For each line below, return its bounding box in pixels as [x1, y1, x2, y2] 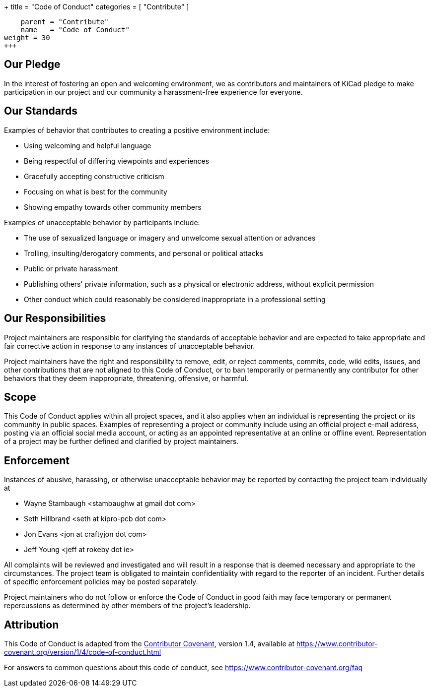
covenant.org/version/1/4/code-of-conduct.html [4, 648, 161, 657]
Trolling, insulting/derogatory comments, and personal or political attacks [24, 249, 263, 257]
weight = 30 [4, 34, 50, 42]
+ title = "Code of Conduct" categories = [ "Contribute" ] [4, 2, 189, 11]
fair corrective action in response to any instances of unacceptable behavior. [4, 341, 255, 350]
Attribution [4, 618, 59, 631]
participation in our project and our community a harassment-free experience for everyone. [4, 87, 303, 96]
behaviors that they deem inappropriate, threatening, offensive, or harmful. [4, 374, 248, 382]
